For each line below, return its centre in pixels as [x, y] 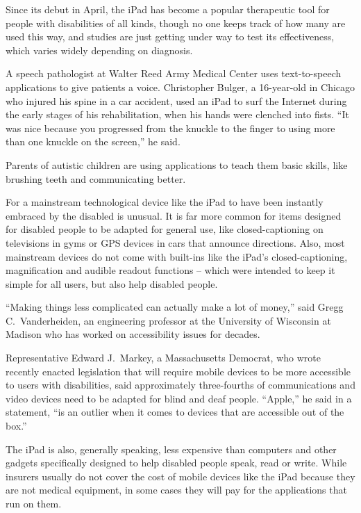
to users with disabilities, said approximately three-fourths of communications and [180, 385]
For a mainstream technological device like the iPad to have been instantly [165, 202]
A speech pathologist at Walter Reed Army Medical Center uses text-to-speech [174, 73]
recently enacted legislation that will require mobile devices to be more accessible [178, 371]
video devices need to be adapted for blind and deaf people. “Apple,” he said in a [179, 398]
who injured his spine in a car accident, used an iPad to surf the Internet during [176, 100]
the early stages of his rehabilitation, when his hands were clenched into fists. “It [177, 114]
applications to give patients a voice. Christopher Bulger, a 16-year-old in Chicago [180, 87]
